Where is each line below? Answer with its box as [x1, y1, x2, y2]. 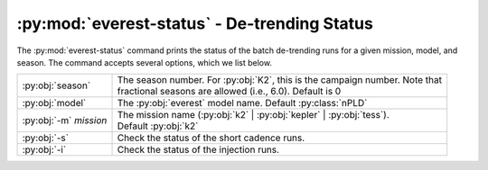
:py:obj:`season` [22, 79, 91, 92]
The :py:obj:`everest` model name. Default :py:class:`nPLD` [117, 97, 368, 110]
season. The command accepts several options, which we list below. [16, 57, 273, 67]
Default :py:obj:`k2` [117, 120, 199, 132]
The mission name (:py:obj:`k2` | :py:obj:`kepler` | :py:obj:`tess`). [117, 109, 390, 121]
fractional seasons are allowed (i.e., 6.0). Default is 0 [117, 85, 342, 98]
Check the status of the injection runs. [117, 144, 280, 157]
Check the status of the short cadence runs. [117, 131, 305, 144]
